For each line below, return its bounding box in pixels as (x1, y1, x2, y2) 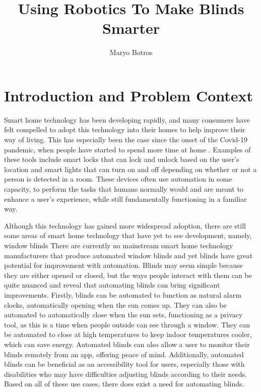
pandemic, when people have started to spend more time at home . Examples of (4, 144, 251, 154)
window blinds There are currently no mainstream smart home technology (4, 240, 233, 250)
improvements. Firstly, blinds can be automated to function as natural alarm (4, 289, 241, 300)
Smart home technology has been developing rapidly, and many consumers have (4, 114, 250, 125)
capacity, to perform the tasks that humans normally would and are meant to (4, 184, 243, 194)
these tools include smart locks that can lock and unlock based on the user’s (4, 154, 239, 164)
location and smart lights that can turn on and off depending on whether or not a (4, 163, 257, 174)
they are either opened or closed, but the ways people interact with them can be (4, 269, 252, 280)
